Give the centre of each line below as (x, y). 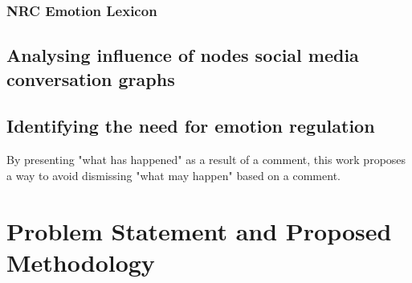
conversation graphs (91, 78)
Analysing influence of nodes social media (183, 55)
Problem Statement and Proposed (199, 230)
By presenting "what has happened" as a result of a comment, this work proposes (206, 160)
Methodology (81, 262)
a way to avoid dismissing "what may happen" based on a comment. (173, 175)
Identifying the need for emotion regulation (191, 126)
